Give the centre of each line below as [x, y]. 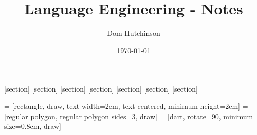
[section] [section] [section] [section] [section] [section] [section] [101, 89]
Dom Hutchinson [134, 33]
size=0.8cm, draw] [33, 126]
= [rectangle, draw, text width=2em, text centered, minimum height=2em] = [126, 106]
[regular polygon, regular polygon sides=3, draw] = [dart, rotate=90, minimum [129, 116]
